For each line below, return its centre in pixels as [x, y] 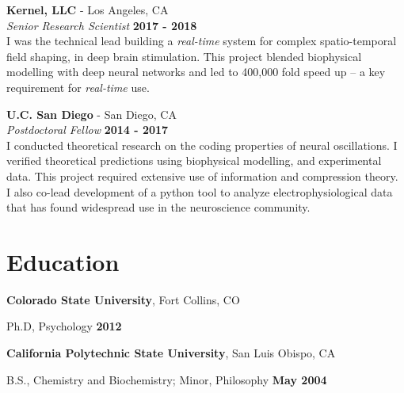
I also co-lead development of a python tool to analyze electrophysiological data [200, 191]
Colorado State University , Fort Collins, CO [123, 299]
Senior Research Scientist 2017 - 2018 [102, 25]
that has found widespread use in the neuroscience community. [158, 207]
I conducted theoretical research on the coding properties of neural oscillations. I [202, 145]
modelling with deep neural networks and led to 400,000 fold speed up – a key [196, 72]
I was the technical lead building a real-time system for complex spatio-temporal [202, 41]
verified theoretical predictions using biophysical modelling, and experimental [194, 160]
